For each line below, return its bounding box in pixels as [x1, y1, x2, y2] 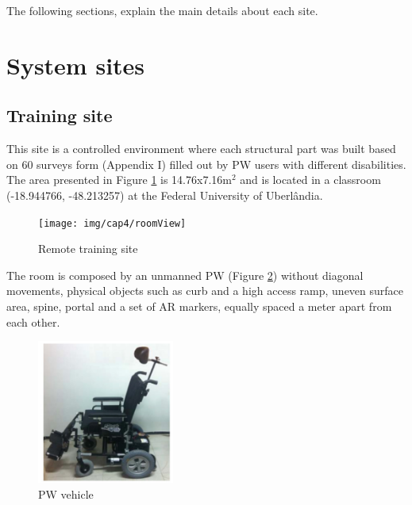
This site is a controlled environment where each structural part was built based [6, 140, 396, 157]
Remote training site [38, 240, 138, 257]
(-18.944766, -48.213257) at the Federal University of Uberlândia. [6, 186, 323, 203]
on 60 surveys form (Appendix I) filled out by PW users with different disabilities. [6, 155, 406, 172]
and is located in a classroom [240, 171, 381, 188]
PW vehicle [38, 485, 94, 502]
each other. [6, 313, 60, 330]
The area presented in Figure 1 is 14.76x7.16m [6, 171, 232, 188]
